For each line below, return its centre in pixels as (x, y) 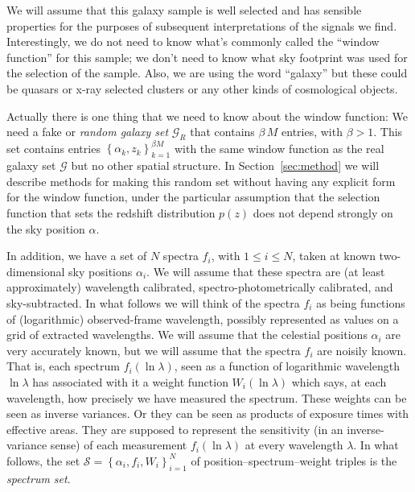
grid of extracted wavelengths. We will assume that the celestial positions (187, 335)
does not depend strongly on (323, 213)
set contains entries (53, 148)
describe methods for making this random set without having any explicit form (201, 181)
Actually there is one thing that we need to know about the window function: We (207, 116)
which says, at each (339, 381)
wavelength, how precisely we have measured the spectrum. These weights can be (207, 397)
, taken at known (334, 256)
